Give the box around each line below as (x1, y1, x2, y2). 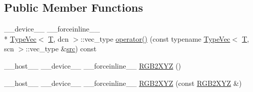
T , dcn (48, 33, 69, 44)
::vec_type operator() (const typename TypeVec (80, 33, 230, 44)
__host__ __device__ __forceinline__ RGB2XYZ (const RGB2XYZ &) (4, 77, 242, 88)
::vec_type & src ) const (25, 43, 97, 54)
